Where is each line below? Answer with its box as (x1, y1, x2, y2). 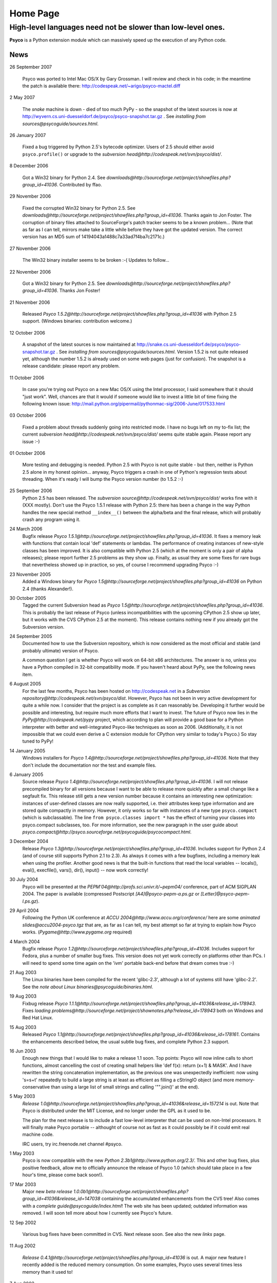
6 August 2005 (9, 681, 41, 687)
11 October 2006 (9, 375, 45, 381)
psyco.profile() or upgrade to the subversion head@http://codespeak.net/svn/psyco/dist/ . (22, 151, 223, 157)
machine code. (22, 1132, 54, 1138)
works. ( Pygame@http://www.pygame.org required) (22, 929, 133, 935)
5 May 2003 (9, 1093, 35, 1099)
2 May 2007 (9, 94, 35, 101)
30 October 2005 (9, 595, 46, 601)
